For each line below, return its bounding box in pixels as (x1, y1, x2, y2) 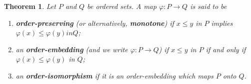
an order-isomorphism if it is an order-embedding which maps (15, 70, 214, 81)
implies (211, 17, 233, 28)
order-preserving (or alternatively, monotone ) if (15, 17, 174, 28)
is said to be (190, 1, 227, 11)
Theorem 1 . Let (4, 1, 56, 11)
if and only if (206, 44, 246, 54)
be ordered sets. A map (87, 1, 157, 11)
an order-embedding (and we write (15, 44, 128, 54)
